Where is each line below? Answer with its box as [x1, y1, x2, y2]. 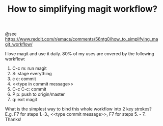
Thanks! [5, 116, 22, 123]
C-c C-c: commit [12, 86, 47, 92]
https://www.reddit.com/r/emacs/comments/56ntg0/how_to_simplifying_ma [5, 36, 159, 42]
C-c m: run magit [12, 65, 47, 71]
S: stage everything [12, 71, 52, 77]
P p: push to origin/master [12, 91, 65, 97]
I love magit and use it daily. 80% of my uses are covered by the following [5, 51, 155, 57]
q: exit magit [12, 97, 38, 103]
